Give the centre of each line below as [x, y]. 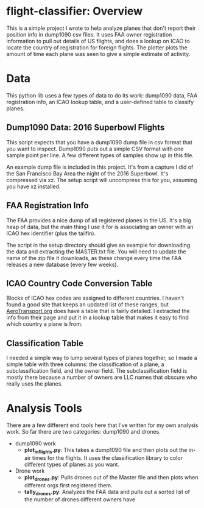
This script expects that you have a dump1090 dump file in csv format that [100, 142]
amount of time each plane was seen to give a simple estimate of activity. [98, 54]
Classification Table [45, 343]
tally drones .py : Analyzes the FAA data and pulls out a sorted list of [107, 492]
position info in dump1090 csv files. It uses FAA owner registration [89, 34]
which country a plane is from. [44, 324]
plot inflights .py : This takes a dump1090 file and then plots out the [106, 451]
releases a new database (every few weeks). [62, 264]
